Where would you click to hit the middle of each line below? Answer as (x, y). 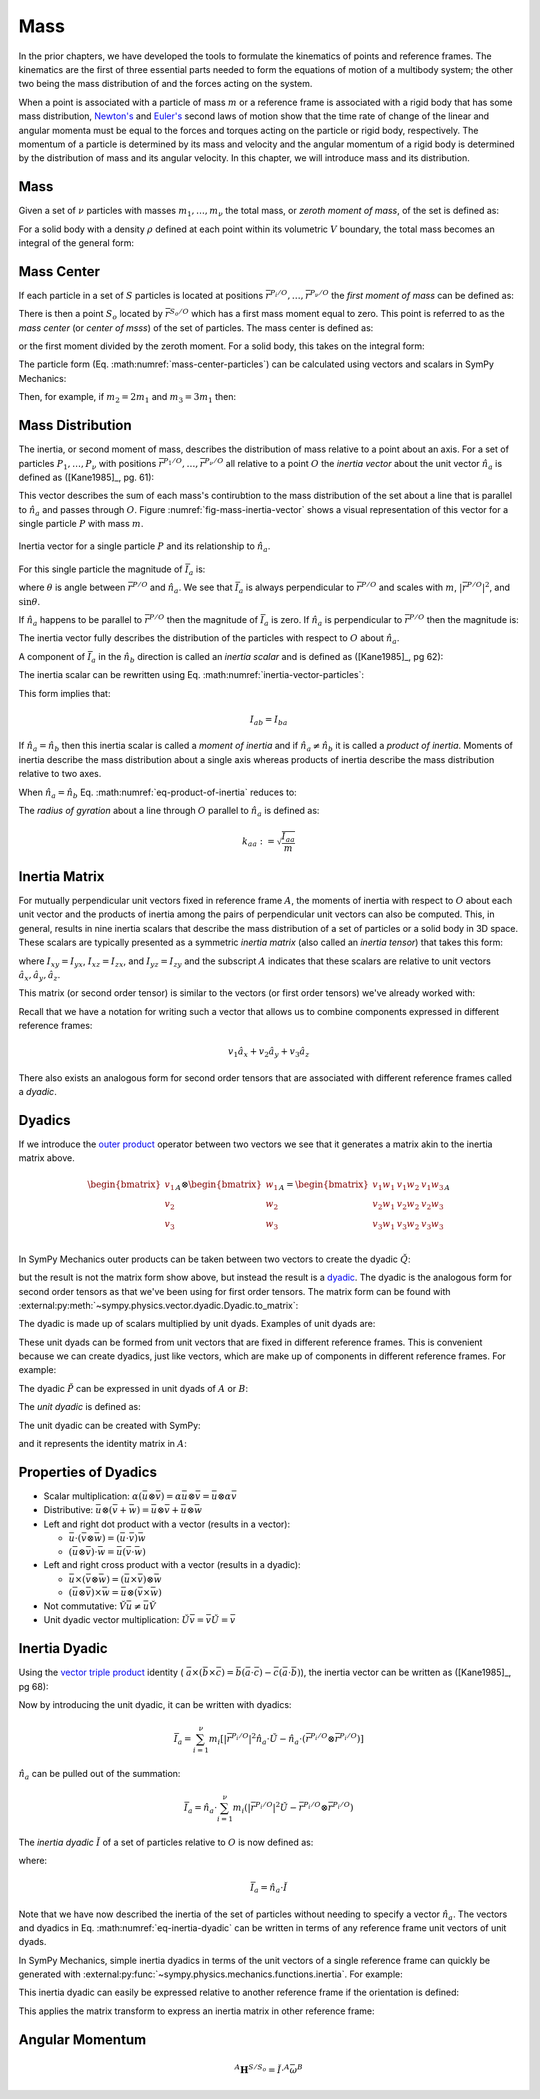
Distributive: (68, 1510)
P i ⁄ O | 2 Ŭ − (276, 1806)
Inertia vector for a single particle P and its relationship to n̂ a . (144, 547)
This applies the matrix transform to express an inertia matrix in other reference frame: (196, 2011)
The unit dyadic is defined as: (79, 1407)
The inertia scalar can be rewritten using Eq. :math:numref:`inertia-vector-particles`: (191, 675)
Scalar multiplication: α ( (93, 1496)
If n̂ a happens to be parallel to (80, 621)
